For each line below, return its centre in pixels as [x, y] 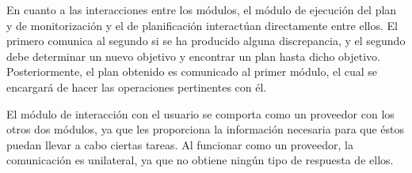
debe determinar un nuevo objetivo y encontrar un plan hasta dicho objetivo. [194, 56]
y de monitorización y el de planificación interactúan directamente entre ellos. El [202, 25]
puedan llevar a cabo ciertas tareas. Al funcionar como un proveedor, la [180, 144]
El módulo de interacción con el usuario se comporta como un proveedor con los [200, 113]
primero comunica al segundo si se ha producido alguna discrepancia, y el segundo [206, 41]
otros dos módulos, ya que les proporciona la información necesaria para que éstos [206, 129]
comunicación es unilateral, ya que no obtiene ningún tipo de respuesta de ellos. [200, 160]
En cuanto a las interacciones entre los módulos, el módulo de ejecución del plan [202, 9]
